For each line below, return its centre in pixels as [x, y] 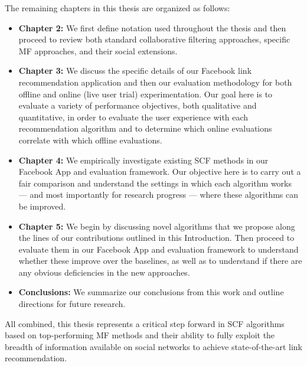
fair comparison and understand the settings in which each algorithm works [155, 183]
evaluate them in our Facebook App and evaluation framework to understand [159, 249]
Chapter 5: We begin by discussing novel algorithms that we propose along [157, 226]
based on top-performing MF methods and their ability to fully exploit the [140, 335]
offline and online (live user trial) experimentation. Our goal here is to [146, 94]
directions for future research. [72, 304]
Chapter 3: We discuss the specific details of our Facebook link [135, 71]
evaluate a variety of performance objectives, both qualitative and [138, 105]
